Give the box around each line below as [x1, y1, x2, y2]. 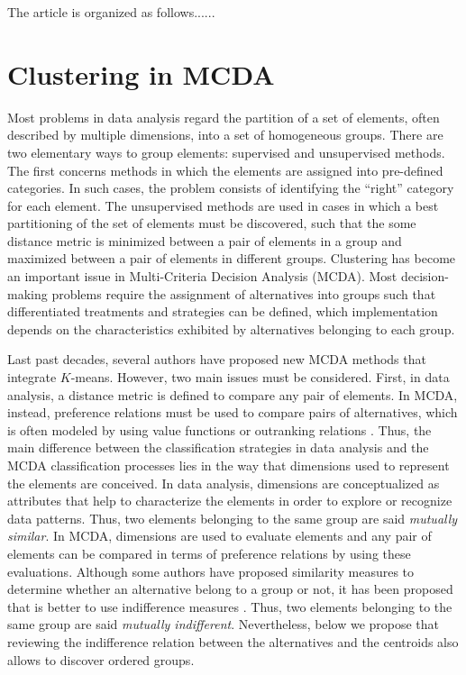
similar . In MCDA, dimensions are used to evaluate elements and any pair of [7, 526, 432, 545]
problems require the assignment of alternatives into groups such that [51, 284, 436, 303]
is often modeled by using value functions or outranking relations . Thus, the [7, 420, 432, 439]
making [7, 284, 48, 303]
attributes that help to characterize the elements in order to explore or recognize [7, 491, 452, 510]
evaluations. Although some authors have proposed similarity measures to [7, 561, 415, 580]
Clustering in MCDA [7, 55, 275, 92]
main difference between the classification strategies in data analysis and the [7, 438, 429, 457]
